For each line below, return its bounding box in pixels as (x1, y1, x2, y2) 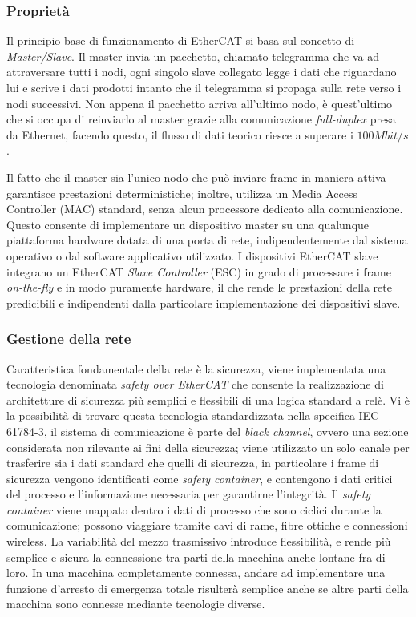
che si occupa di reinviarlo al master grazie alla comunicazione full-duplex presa (6, 111, 396, 127)
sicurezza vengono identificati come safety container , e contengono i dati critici (6, 470, 393, 486)
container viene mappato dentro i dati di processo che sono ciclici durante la (6, 501, 382, 518)
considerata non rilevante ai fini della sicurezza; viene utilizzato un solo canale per (6, 438, 410, 455)
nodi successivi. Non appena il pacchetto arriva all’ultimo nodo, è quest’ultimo (6, 95, 393, 111)
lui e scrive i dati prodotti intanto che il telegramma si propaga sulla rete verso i (6, 79, 402, 95)
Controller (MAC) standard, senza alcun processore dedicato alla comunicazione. (6, 200, 403, 217)
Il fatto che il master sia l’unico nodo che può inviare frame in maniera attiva (6, 168, 386, 185)
